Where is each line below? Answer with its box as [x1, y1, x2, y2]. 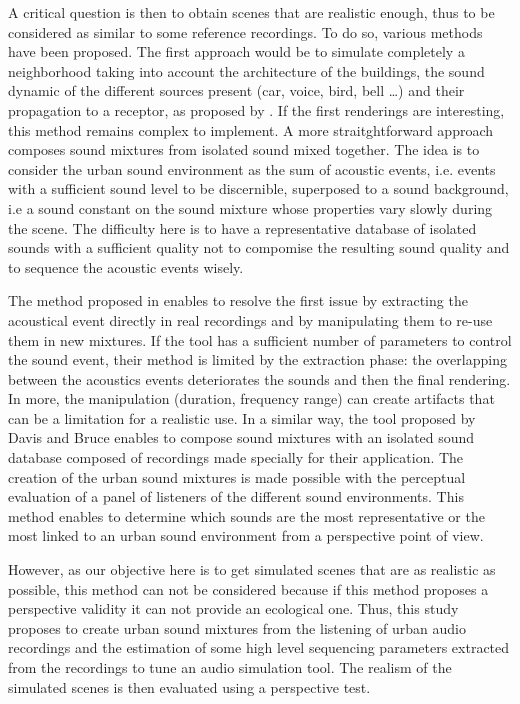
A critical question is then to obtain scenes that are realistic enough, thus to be [8, 2, 495, 22]
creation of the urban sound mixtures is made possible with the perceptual [8, 466, 466, 487]
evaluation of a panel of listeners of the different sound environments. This [8, 486, 464, 507]
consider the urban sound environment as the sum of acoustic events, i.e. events [8, 158, 496, 179]
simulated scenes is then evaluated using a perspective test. [8, 676, 371, 697]
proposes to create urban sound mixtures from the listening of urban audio [8, 617, 466, 638]
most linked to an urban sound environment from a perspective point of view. [8, 525, 484, 546]
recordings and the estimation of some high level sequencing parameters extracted [8, 637, 510, 658]
